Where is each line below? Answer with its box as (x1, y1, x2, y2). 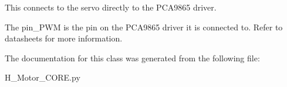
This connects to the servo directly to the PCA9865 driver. (5, 1, 217, 13)
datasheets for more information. (5, 32, 123, 44)
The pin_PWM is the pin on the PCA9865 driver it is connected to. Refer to (5, 20, 283, 33)
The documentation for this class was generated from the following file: (5, 51, 260, 64)
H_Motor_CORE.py (5, 71, 80, 83)
